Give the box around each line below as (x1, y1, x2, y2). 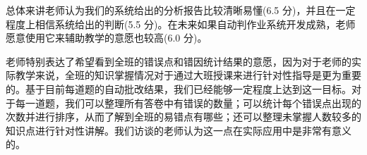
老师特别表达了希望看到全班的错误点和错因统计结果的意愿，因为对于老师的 (6, 54, 351, 68)
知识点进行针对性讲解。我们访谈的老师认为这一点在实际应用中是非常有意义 (6, 123, 351, 137)
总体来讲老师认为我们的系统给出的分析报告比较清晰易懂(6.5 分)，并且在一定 (6, 3, 356, 17)
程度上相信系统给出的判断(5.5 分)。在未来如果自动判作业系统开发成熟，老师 (6, 16, 356, 31)
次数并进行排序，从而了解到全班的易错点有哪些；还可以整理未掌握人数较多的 (6, 109, 361, 124)
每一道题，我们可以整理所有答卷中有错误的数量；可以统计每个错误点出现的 (15, 95, 361, 110)
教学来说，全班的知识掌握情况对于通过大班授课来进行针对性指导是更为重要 (15, 68, 361, 82)
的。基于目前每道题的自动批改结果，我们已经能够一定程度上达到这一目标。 (6, 81, 351, 96)
